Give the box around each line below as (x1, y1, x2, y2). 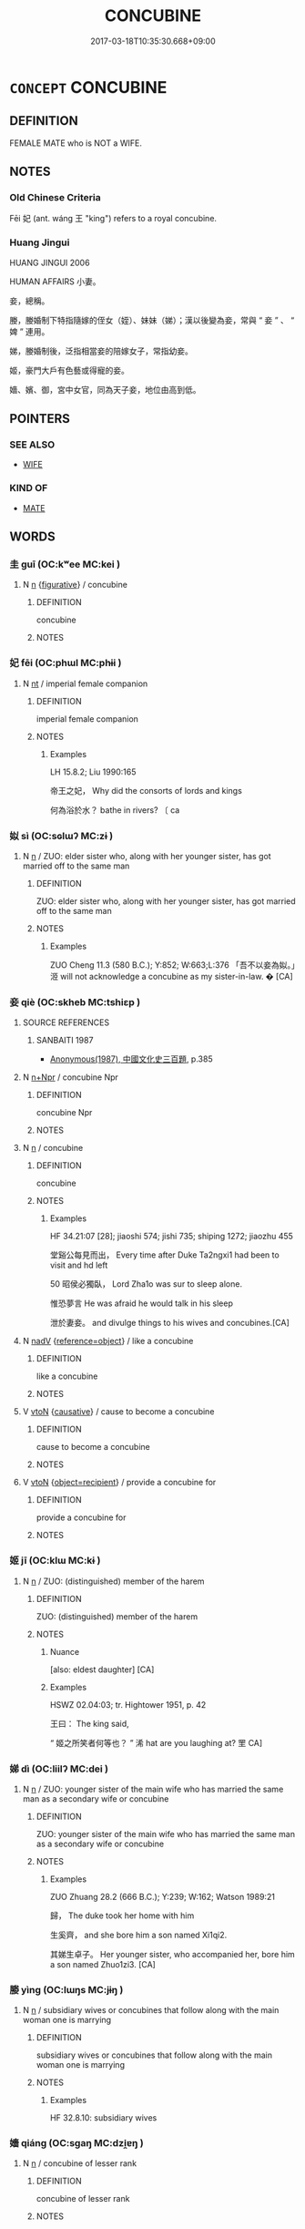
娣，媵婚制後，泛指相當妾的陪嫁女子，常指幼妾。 (9, 345, 193, 356)
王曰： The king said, (49, 1718, 129, 1729)
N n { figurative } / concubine (22, 580, 127, 591)
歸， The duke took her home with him (49, 1910, 195, 1921)
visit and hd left (49, 1259, 108, 1271)
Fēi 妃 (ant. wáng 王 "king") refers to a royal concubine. (9, 213, 217, 224)
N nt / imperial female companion (22, 678, 148, 689)
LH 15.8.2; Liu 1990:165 (49, 766, 137, 777)
